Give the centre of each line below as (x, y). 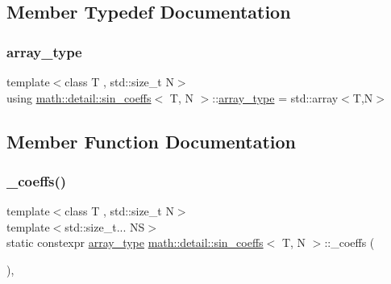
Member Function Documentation (152, 141)
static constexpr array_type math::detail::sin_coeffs (135, 242)
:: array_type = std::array (275, 97)
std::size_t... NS (105, 226)
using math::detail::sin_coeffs (79, 97)
